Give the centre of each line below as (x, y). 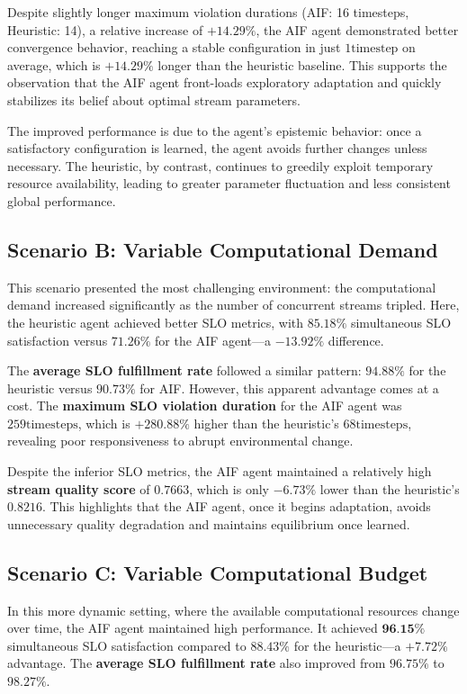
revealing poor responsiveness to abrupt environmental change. (180, 441)
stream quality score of (79, 488)
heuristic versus (50, 388)
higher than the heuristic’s (266, 423)
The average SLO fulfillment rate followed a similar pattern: (184, 370)
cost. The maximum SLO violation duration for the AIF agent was (205, 406)
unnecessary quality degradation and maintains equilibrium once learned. (209, 523)
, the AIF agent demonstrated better (357, 29)
